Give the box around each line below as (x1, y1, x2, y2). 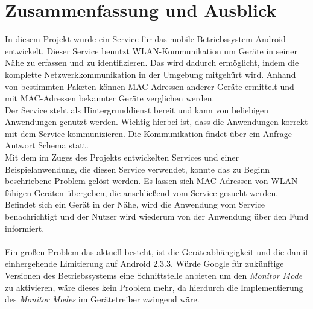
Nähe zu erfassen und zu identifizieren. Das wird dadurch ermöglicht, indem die (5, 56, 299, 69)
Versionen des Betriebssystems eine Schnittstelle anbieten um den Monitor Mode (5, 269, 303, 281)
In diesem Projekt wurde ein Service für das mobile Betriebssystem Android (5, 33, 286, 45)
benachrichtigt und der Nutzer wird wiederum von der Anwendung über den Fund (5, 210, 309, 223)
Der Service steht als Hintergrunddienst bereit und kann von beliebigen (5, 103, 268, 116)
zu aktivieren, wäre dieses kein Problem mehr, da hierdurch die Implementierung (5, 281, 303, 293)
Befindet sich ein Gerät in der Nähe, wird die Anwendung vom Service (5, 198, 265, 211)
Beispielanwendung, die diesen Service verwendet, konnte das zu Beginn (5, 162, 270, 175)
